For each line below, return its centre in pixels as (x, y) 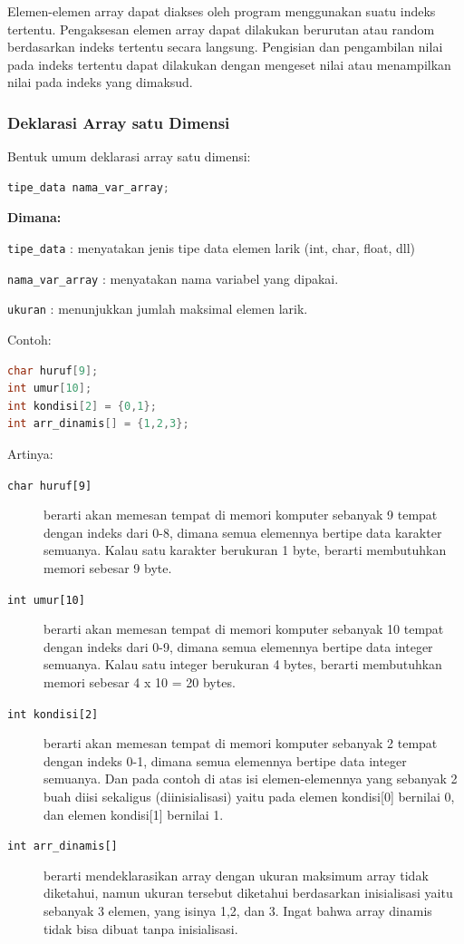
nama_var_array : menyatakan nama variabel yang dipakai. (173, 278)
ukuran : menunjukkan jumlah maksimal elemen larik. (158, 309)
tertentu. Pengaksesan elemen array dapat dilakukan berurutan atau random (221, 29)
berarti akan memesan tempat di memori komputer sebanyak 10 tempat (244, 629)
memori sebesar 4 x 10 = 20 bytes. (140, 681)
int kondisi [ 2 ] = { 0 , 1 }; (82, 406)
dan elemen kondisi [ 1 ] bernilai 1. (134, 814)
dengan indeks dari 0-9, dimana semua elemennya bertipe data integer (238, 646)
